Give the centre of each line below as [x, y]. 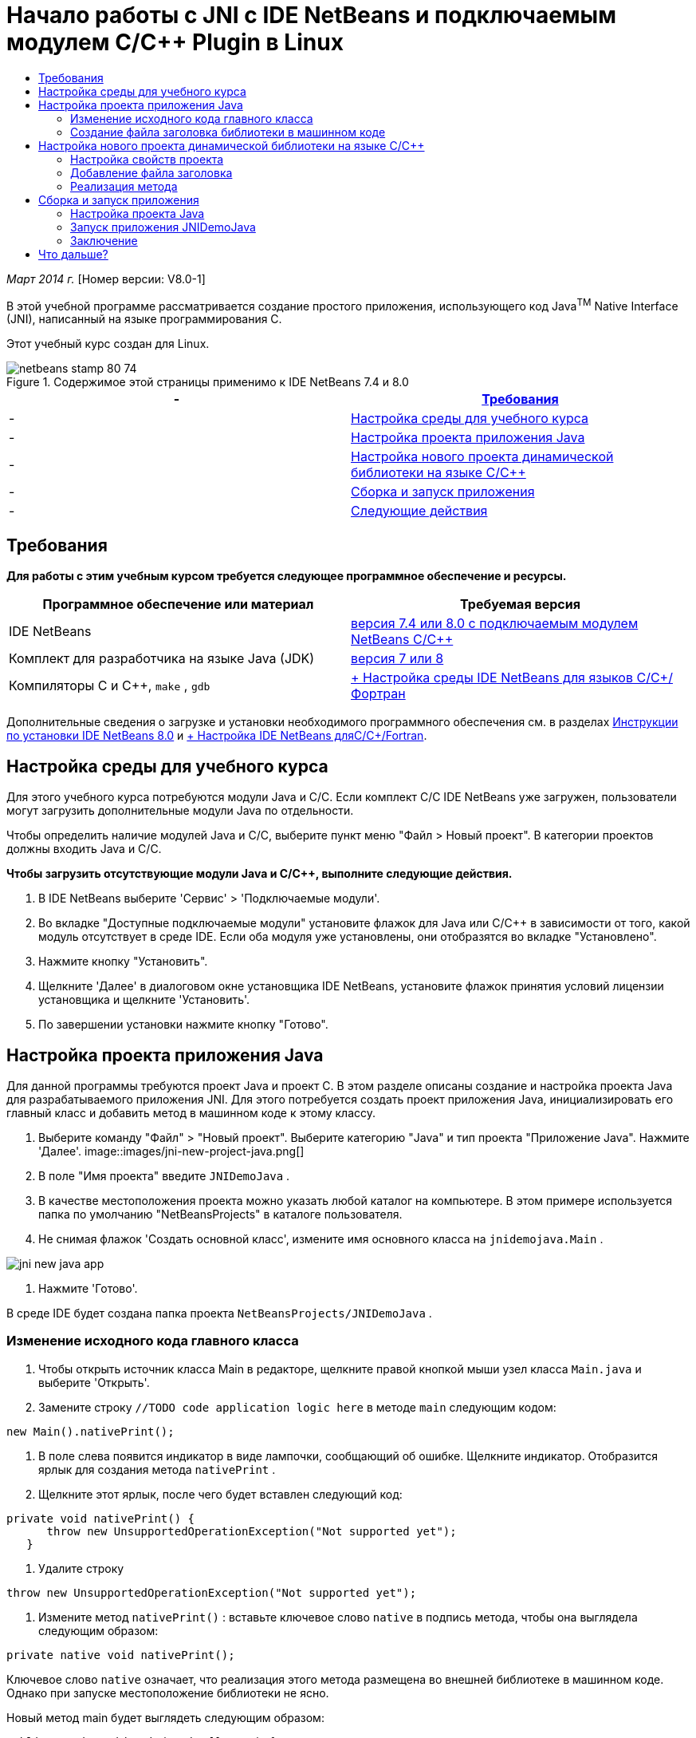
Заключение [104, 240]
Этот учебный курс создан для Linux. [108, 344]
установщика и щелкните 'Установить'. [144, 1000]
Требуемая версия [520, 604]
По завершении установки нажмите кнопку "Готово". [183, 1025]
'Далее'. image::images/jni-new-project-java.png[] [171, 1151]
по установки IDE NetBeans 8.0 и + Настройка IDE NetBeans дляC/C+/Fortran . [217, 736]
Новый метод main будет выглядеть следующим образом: [165, 1717]
